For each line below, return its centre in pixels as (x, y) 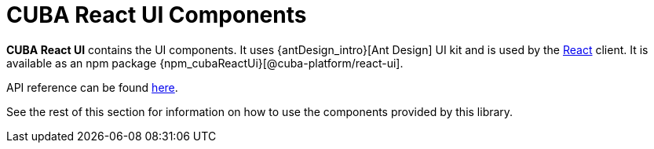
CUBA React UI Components (157, 15)
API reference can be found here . (92, 87)
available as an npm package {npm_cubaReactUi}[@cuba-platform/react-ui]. (205, 63)
